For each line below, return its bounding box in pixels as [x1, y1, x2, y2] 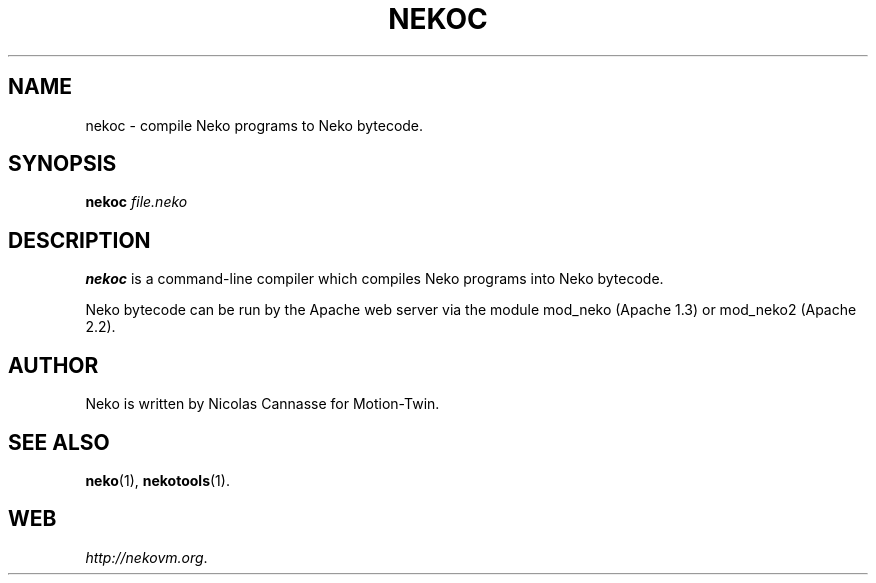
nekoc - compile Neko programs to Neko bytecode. [85, 116, 424, 134]
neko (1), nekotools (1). [85, 471, 230, 489]
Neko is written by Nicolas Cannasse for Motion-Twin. [85, 395, 440, 413]
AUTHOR [8, 352, 99, 378]
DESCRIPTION [8, 227, 151, 253]
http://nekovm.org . [85, 548, 208, 566]
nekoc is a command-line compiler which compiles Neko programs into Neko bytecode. [85, 270, 664, 288]
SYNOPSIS [8, 151, 117, 177]
